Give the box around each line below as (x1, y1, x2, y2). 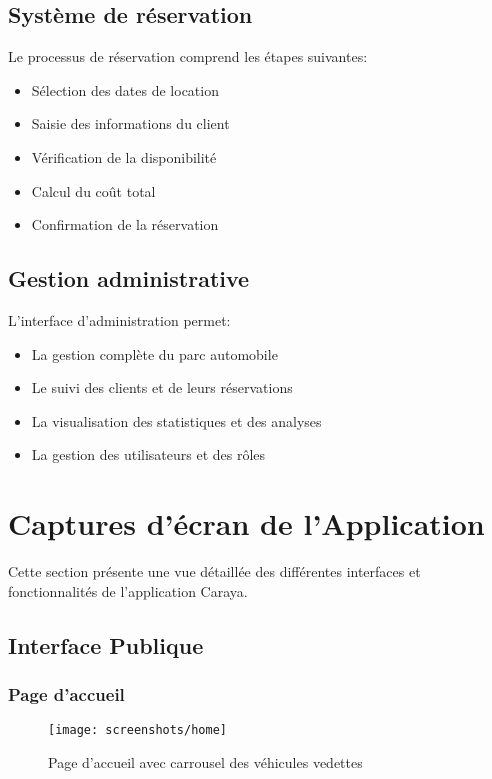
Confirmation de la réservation (31, 214, 219, 235)
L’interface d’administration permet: (8, 309, 231, 330)
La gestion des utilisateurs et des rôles (31, 444, 266, 465)
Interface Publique (8, 629, 204, 660)
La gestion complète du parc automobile (31, 343, 278, 364)
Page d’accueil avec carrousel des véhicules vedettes (48, 751, 363, 772)
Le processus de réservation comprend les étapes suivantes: (8, 46, 368, 67)
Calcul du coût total (31, 180, 156, 201)
